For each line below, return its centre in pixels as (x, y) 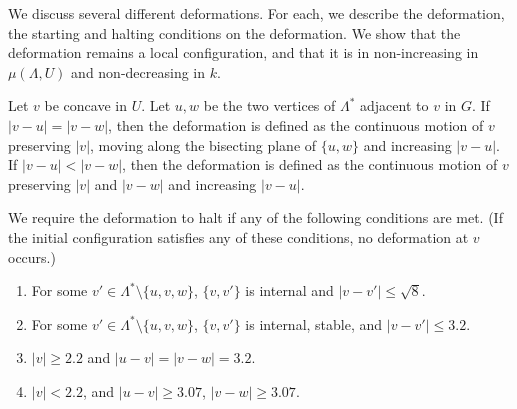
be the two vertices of (269, 105)
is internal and (289, 290)
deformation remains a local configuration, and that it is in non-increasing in (243, 52)
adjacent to (394, 105)
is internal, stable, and (314, 323)
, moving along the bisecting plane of (203, 144)
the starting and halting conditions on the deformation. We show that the (234, 32)
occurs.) (32, 256)
